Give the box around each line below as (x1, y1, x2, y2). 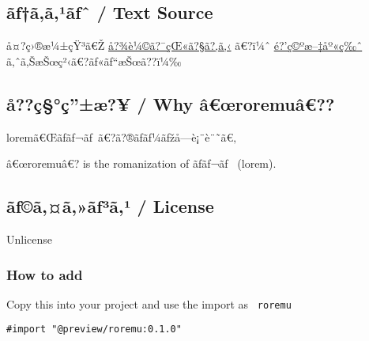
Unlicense (6, 230, 53, 247)
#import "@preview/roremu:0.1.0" (6, 324, 182, 335)
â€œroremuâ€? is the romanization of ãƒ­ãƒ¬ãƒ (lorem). (6, 155, 277, 172)
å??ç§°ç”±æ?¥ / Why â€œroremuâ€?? (6, 91, 335, 116)
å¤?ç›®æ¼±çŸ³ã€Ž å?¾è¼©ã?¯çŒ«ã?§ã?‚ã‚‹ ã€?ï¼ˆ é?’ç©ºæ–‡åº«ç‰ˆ (6, 37, 363, 54)
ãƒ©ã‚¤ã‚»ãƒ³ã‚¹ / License (6, 194, 214, 218)
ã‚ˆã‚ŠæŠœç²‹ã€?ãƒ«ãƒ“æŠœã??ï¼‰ (6, 52, 182, 69)
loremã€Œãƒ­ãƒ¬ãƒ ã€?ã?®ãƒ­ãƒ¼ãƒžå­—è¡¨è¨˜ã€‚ (6, 128, 237, 145)
